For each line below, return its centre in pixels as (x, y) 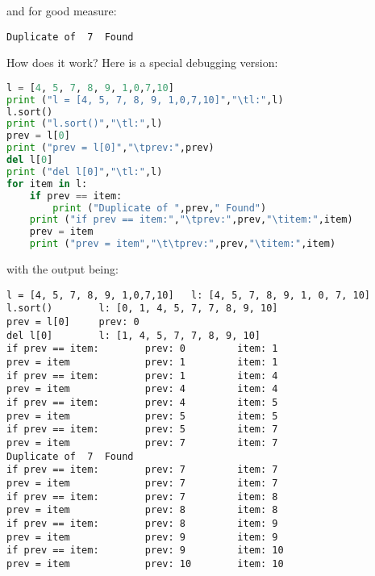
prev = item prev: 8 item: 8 (142, 510)
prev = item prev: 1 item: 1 (142, 362)
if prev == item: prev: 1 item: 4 (142, 376)
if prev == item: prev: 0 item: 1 (142, 349)
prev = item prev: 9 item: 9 (142, 537)
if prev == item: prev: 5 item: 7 (142, 430)
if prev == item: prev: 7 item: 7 (142, 470)
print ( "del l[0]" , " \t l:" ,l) (85, 171)
